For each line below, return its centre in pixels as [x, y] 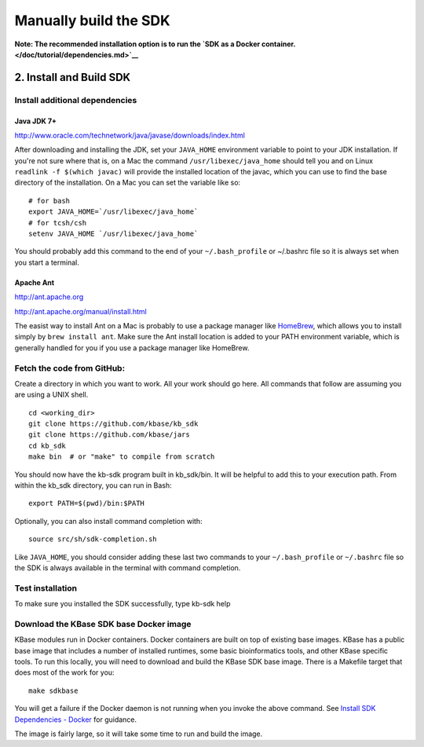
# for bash [49, 201]
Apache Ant [35, 282]
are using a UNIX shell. [51, 395]
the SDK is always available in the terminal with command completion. [128, 568]
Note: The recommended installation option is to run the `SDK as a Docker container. [155, 44]
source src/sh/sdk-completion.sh [93, 539]
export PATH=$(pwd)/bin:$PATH [87, 503]
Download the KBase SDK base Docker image [103, 624]
